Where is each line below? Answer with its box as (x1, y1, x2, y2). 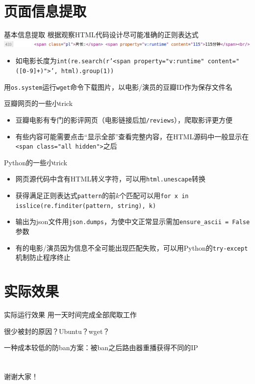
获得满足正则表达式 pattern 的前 (15, 190, 116, 201)
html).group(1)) (61, 67, 114, 75)
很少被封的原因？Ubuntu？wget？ (4, 326, 110, 336)
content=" (207, 58, 240, 65)
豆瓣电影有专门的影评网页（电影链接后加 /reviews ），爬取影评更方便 (15, 114, 233, 125)
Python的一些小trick (4, 157, 67, 167)
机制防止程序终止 (15, 252, 71, 262)
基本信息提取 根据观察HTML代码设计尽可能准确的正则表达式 (4, 29, 199, 40)
